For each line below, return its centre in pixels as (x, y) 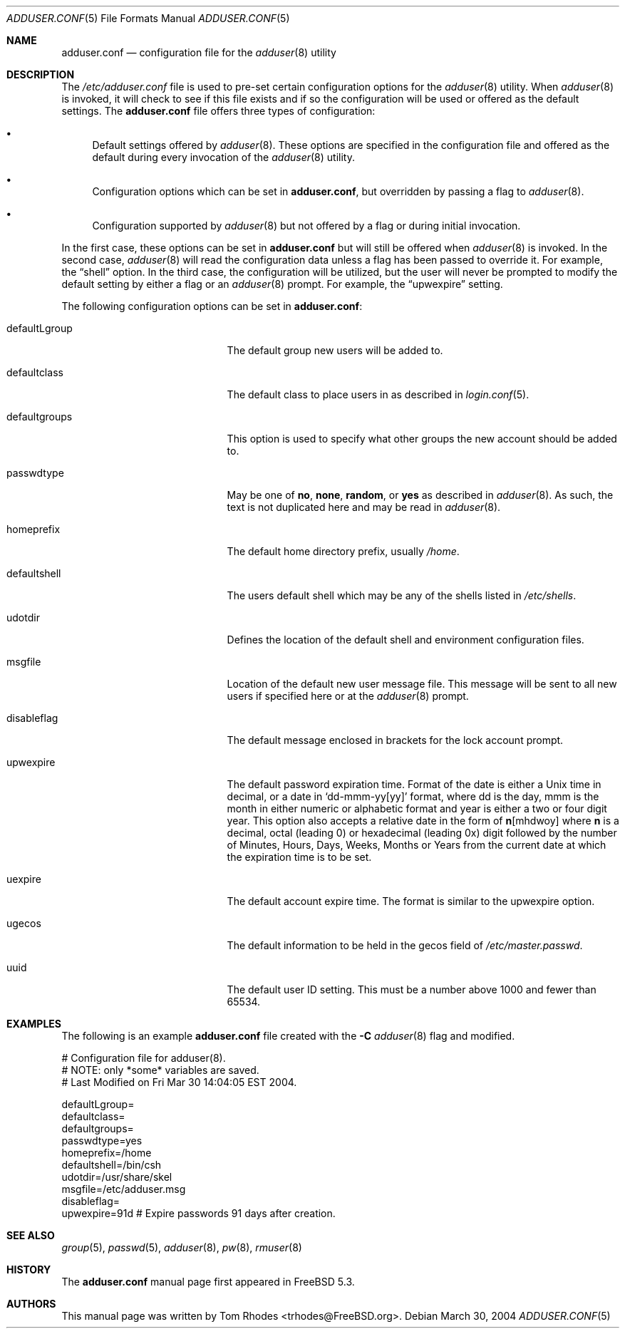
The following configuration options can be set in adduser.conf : (212, 306)
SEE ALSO (31, 1235)
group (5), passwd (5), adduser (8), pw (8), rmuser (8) (182, 1247)
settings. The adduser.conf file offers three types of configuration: (218, 111)
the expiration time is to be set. (299, 857)
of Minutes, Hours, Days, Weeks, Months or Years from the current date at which (417, 845)
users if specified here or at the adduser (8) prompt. (348, 696)
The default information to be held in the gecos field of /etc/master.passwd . (405, 945)
